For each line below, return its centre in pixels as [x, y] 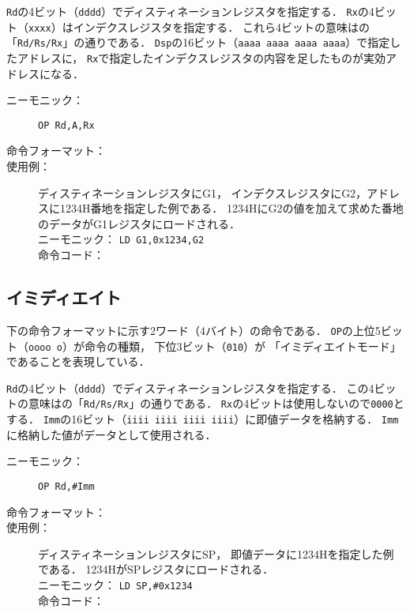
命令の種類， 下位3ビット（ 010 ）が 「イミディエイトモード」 [243, 346]
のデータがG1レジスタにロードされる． [139, 223]
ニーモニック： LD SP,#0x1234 [115, 584]
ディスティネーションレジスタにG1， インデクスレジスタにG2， [203, 192]
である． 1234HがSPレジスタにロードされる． [156, 569]
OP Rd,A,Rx [66, 125]
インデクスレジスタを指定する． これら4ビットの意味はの [221, 26]
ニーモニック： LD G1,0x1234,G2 [121, 239]
